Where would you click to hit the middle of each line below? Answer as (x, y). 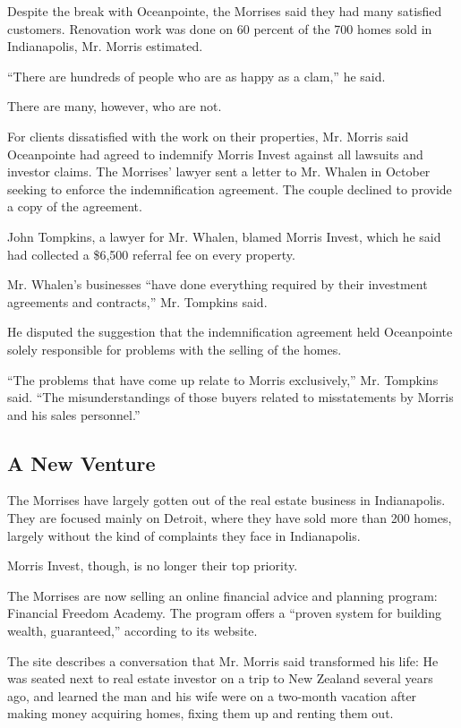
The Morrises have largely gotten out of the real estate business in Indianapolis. (226, 500)
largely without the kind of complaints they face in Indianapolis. (184, 535)
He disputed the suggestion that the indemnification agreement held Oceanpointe (230, 332)
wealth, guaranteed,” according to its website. (132, 631)
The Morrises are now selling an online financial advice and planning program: (222, 595)
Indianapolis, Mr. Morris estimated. (105, 46)
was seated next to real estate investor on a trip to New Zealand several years (220, 678)
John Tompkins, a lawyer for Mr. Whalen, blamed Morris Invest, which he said (224, 236)
